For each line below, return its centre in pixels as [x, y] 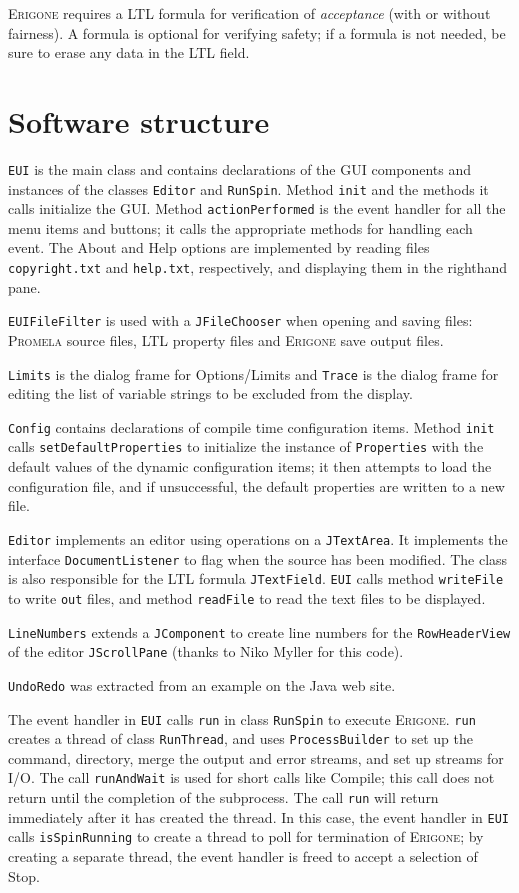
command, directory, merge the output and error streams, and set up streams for [256, 757]
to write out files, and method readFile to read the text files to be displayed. [247, 597]
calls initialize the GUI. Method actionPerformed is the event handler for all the [257, 208]
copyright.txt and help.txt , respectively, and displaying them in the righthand [258, 267]
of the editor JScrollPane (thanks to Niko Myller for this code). [206, 651]
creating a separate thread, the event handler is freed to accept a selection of [243, 856]
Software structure [139, 120]
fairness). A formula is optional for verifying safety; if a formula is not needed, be [257, 32]
